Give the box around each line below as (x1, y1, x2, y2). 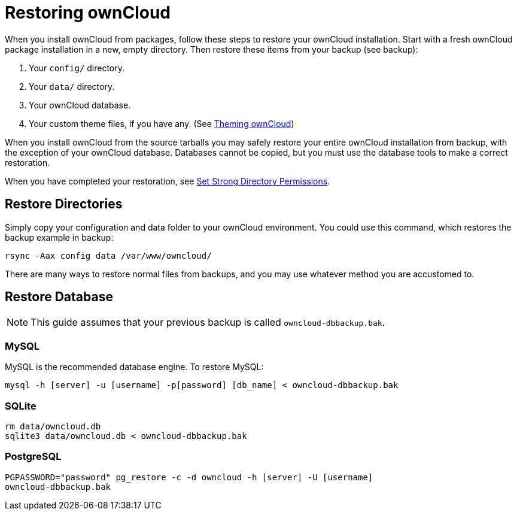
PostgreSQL (5, 450, 62, 463)
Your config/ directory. (29, 62, 125, 73)
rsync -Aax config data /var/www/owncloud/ (5, 250, 212, 260)
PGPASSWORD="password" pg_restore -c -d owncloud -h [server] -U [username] (5, 472, 373, 482)
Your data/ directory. (29, 81, 115, 92)
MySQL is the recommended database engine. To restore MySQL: (5, 362, 264, 372)
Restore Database (5, 289, 113, 305)
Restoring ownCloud (5, 2, 171, 23)
